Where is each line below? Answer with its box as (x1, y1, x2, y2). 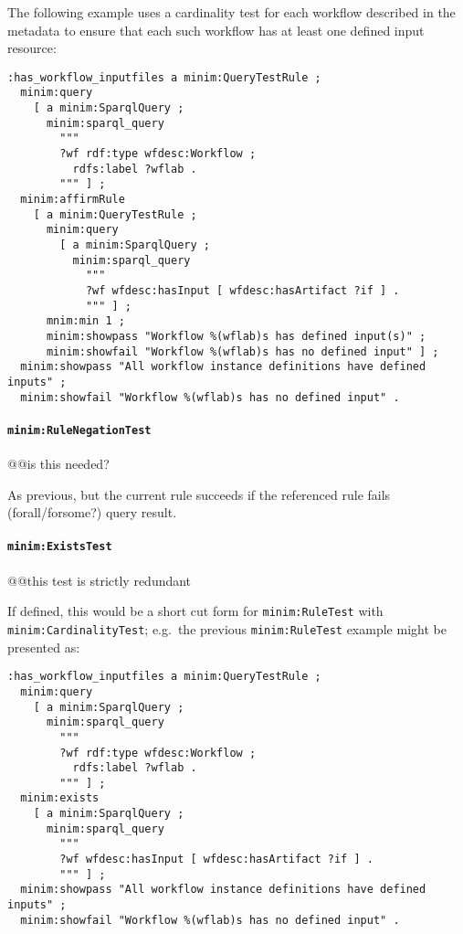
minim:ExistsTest (7, 540, 112, 554)
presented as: (7, 637, 80, 656)
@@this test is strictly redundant (7, 570, 192, 589)
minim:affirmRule (20, 193, 125, 207)
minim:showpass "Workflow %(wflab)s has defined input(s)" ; (46, 329, 426, 343)
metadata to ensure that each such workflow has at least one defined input (7, 20, 425, 39)
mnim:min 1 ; (46, 314, 125, 328)
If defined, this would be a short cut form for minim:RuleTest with (7, 601, 384, 621)
